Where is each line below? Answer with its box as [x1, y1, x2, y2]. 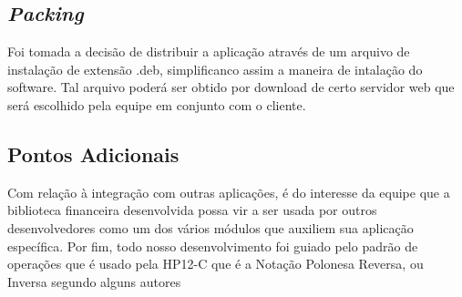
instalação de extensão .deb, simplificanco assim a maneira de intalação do [7, 59, 423, 78]
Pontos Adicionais [7, 139, 180, 168]
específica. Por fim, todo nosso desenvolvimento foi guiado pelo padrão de [7, 236, 418, 255]
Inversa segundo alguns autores [7, 271, 181, 291]
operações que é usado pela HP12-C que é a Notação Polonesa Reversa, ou [7, 254, 424, 273]
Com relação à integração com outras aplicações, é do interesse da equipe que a [7, 182, 450, 201]
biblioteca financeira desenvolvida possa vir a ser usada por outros [7, 200, 377, 220]
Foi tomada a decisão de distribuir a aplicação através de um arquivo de [7, 42, 410, 61]
